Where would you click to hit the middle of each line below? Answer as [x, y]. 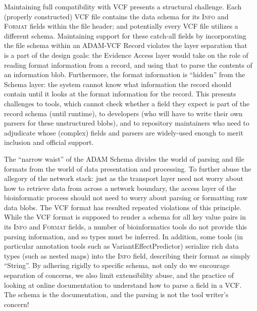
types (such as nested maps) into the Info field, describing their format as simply [127, 255]
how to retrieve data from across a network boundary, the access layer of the [120, 188]
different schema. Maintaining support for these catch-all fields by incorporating [125, 35]
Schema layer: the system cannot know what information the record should [118, 84]
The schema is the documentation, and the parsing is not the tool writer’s [116, 294]
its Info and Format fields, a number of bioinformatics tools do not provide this [126, 227]
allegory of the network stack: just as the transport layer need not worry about [124, 178]
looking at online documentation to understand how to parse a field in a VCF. [123, 285]
